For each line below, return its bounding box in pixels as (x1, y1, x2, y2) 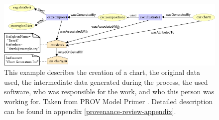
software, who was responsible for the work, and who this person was (4, 86, 215, 97)
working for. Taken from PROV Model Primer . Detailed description (4, 96, 213, 106)
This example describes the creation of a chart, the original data (4, 67, 200, 77)
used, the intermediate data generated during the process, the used (4, 76, 208, 87)
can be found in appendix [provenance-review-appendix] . (4, 106, 176, 116)
